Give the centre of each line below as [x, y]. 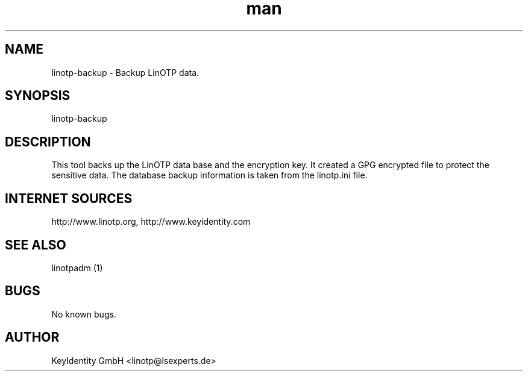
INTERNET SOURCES [69, 198]
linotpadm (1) [77, 268]
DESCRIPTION [48, 142]
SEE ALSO [36, 245]
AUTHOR [32, 337]
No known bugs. [84, 314]
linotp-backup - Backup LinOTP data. [125, 72]
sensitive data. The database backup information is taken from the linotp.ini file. [209, 175]
